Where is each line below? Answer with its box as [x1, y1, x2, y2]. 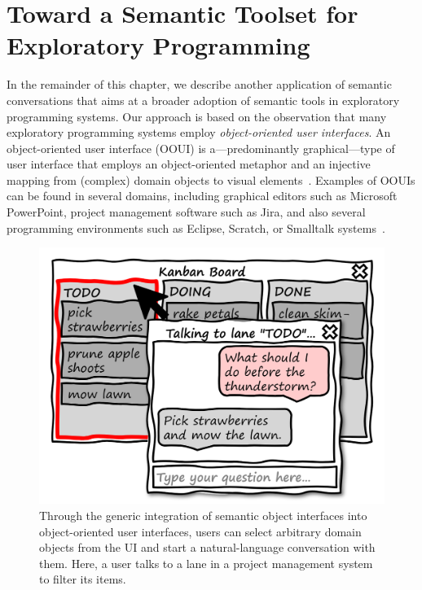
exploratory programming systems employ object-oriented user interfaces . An [7, 124, 391, 141]
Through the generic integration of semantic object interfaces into [39, 506, 367, 523]
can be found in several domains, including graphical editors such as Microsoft [7, 187, 398, 204]
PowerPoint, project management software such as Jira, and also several [7, 203, 366, 221]
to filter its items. [39, 570, 126, 588]
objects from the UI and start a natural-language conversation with [39, 539, 376, 556]
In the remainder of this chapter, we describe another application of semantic [7, 76, 392, 93]
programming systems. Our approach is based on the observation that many [7, 107, 387, 125]
